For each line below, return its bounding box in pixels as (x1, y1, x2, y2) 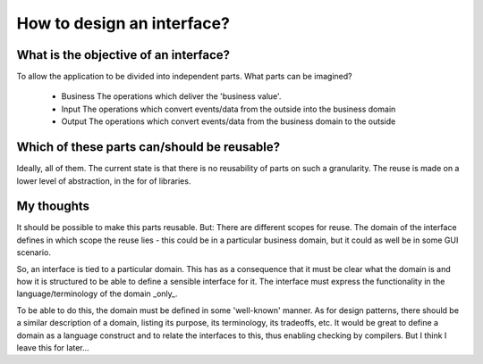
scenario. (16, 247, 51, 258)
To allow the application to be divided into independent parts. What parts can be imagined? (16, 71, 352, 82)
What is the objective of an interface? (16, 47, 231, 62)
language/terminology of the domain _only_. (16, 288, 178, 299)
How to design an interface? (16, 13, 230, 33)
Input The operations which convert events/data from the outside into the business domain (61, 103, 396, 114)
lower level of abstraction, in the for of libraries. (16, 175, 191, 186)
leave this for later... (16, 342, 89, 352)
